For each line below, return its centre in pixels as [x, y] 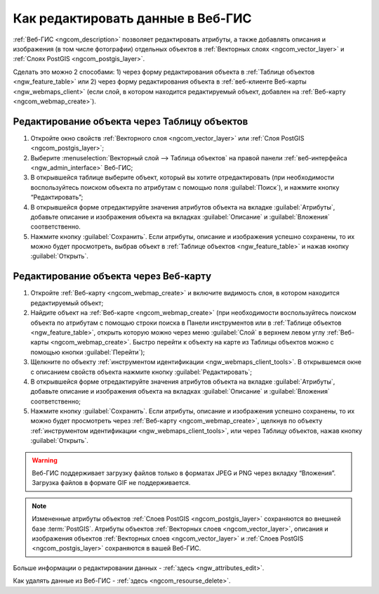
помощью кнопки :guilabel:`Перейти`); [88, 352]
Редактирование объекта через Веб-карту [112, 277]
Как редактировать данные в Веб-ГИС [132, 18]
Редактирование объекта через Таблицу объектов [131, 121]
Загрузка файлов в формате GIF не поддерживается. [111, 483]
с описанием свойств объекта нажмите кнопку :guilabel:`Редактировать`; [141, 372]
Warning [45, 460]
